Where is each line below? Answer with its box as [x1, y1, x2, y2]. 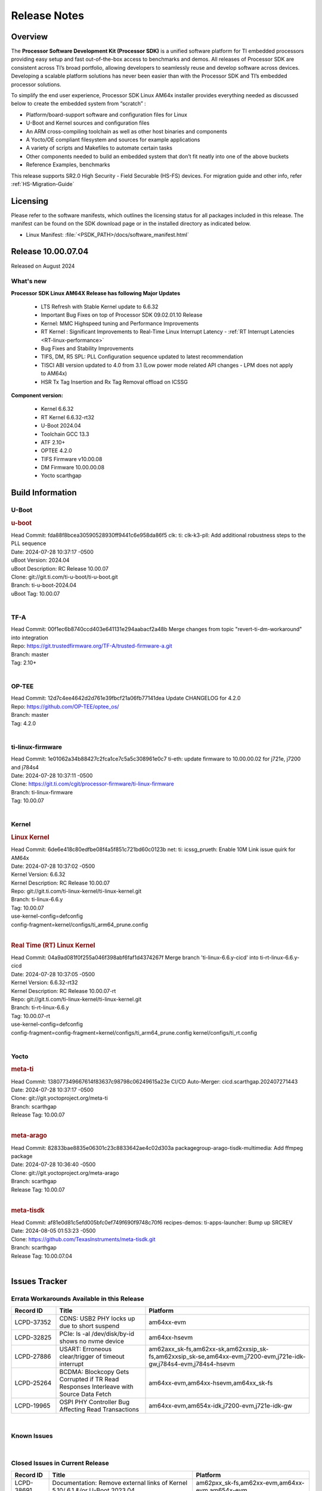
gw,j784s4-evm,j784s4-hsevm [148, 1360, 236, 1368]
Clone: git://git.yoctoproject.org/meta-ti [11, 1094, 109, 1102]
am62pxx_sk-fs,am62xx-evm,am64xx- [196, 1479, 305, 1487]
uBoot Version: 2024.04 [11, 556, 70, 564]
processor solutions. [11, 81, 62, 88]
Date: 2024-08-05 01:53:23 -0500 [11, 1227, 96, 1235]
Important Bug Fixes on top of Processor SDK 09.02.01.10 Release [41, 311, 203, 318]
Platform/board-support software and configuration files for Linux [26, 111, 188, 118]
